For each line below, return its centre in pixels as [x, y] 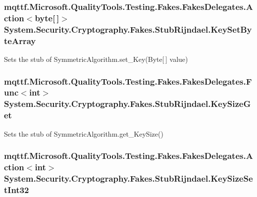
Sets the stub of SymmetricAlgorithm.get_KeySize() [84, 133]
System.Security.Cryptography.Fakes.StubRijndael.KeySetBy [128, 29]
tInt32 [17, 189]
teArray [20, 40]
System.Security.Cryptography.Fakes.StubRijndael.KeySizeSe [128, 178]
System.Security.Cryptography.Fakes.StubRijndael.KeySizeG [128, 104]
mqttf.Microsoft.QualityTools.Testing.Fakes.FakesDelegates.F [128, 81]
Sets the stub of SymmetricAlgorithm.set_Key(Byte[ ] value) [96, 59]
